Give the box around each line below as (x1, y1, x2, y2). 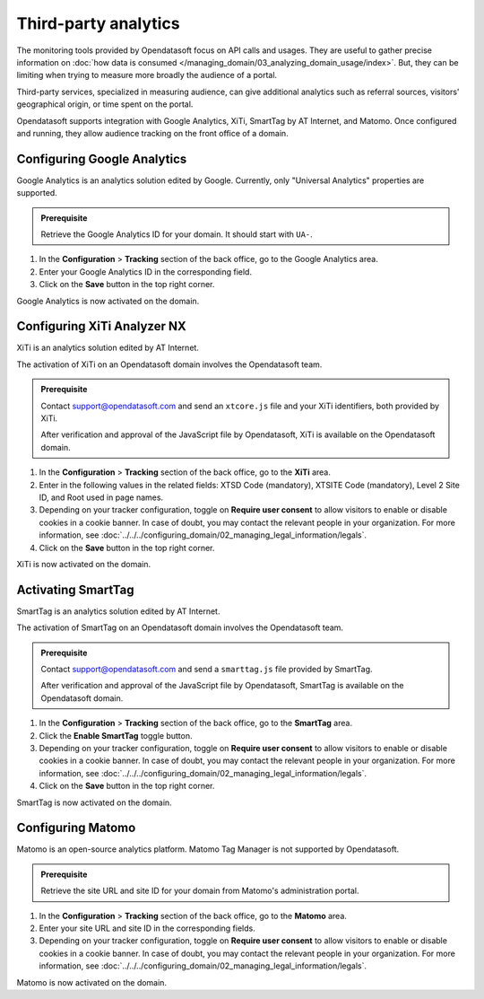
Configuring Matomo (16, 820, 136, 836)
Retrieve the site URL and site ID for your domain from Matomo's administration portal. (40, 885, 359, 897)
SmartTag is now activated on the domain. (16, 797, 172, 808)
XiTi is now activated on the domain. (16, 558, 151, 569)
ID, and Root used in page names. (39, 492, 164, 503)
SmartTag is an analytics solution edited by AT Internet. (16, 606, 220, 617)
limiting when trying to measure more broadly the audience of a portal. (16, 70, 278, 81)
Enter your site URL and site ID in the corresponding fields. (39, 923, 255, 933)
